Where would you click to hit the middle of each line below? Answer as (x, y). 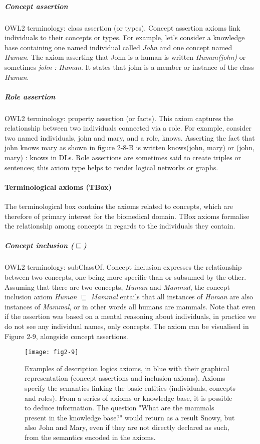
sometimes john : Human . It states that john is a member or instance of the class (129, 67)
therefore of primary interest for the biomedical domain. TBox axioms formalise (127, 216)
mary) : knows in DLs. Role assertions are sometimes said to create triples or (123, 157)
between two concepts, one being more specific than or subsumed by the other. (125, 276)
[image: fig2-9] (52, 352)
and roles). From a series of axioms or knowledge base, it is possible (128, 398)
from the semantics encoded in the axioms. (90, 437)
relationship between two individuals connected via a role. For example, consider (128, 128)
